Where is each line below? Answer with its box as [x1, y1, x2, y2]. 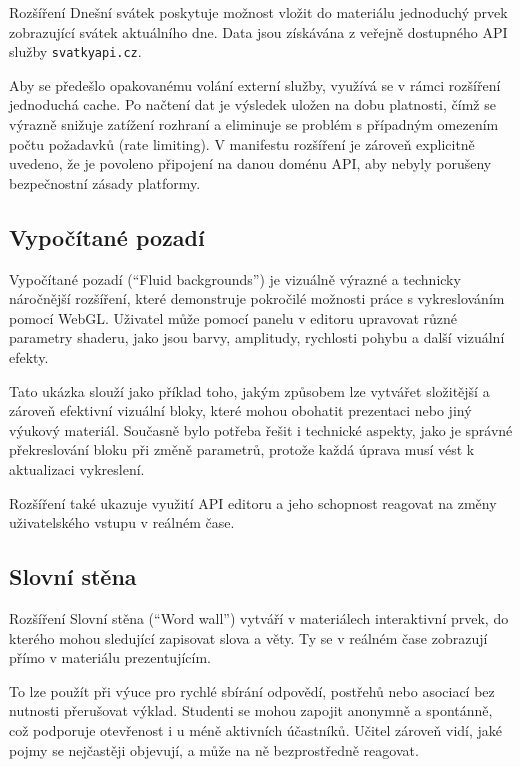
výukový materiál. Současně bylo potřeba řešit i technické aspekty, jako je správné [9, 419, 513, 440]
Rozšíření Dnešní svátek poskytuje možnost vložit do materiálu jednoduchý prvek [9, 2, 508, 22]
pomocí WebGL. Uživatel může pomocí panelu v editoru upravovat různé [9, 307, 458, 328]
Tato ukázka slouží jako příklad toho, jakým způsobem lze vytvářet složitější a [9, 380, 490, 401]
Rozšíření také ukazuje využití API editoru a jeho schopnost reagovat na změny [9, 492, 497, 513]
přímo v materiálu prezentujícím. [9, 647, 211, 668]
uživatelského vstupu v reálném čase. [9, 512, 235, 533]
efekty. [9, 346, 49, 367]
